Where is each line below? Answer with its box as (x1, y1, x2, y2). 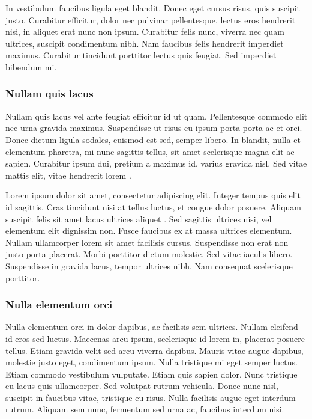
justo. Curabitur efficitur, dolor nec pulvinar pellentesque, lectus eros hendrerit (5, 13, 296, 26)
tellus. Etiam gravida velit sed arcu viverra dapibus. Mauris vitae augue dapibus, (5, 344, 304, 356)
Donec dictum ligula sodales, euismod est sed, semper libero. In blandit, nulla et (5, 133, 301, 145)
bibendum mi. (5, 60, 57, 73)
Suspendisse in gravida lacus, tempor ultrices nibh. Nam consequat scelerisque (5, 259, 293, 272)
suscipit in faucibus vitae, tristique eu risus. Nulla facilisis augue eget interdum (5, 391, 296, 403)
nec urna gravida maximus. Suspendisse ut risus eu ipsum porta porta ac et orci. (5, 121, 302, 134)
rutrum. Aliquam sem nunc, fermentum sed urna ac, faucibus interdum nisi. (5, 403, 284, 415)
